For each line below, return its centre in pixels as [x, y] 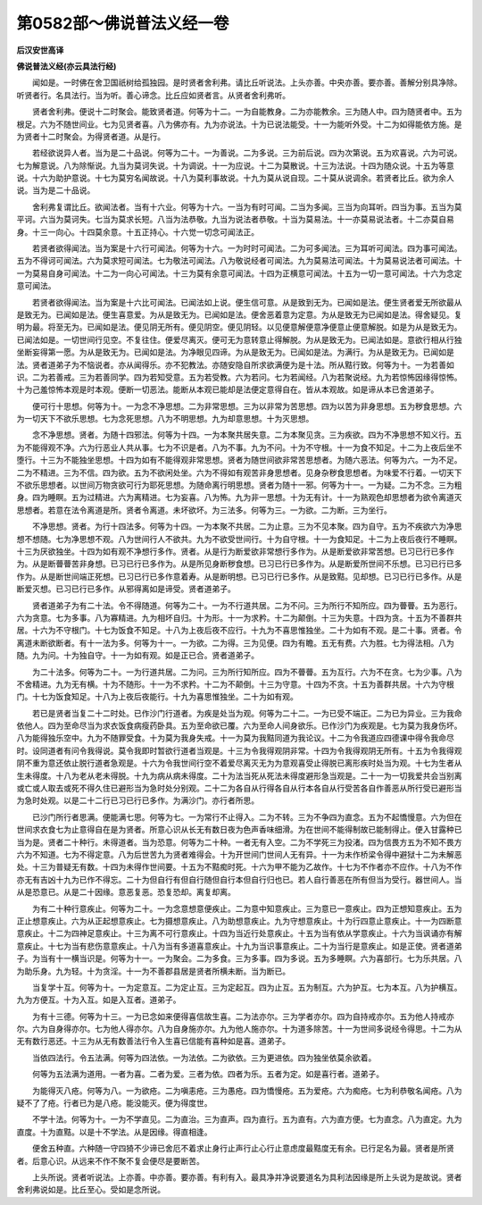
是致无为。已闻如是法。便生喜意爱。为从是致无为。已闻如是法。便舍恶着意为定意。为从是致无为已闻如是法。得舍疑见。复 [239, 314]
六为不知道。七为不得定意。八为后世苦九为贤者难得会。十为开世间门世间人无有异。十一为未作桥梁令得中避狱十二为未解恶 [239, 854]
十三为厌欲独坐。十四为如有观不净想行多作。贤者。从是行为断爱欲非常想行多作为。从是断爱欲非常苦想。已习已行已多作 [235, 551]
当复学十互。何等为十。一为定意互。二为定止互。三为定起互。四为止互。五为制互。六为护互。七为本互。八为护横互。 [247, 987]
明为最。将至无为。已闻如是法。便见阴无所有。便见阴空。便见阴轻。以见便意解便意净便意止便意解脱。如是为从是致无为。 [239, 327]
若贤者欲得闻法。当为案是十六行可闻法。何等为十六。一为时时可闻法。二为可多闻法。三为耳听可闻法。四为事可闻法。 [247, 248]
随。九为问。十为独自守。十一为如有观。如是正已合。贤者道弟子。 [137, 656]
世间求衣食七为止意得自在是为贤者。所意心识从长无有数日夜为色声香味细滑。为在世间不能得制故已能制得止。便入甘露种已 [239, 830]
